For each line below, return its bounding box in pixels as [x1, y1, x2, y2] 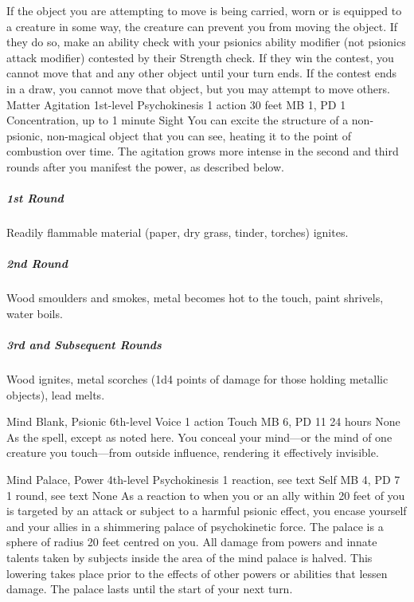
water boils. [6, 305, 63, 321]
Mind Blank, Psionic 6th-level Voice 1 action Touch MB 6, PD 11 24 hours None [6, 413, 400, 430]
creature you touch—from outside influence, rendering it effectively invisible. [6, 444, 379, 461]
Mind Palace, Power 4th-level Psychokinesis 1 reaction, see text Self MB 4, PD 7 [6, 470, 400, 487]
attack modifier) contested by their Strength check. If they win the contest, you [6, 49, 394, 65]
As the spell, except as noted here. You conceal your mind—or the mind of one [6, 428, 393, 445]
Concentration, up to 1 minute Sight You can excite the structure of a [6, 112, 349, 128]
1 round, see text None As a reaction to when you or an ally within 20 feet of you [6, 486, 405, 503]
